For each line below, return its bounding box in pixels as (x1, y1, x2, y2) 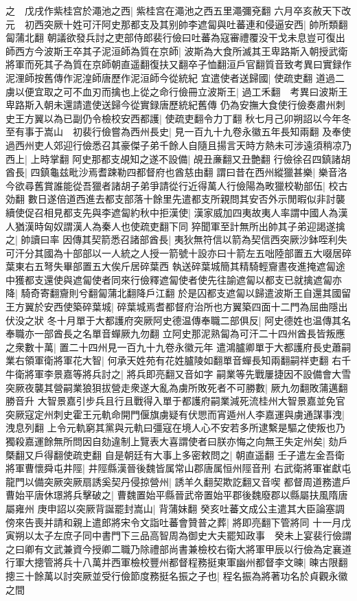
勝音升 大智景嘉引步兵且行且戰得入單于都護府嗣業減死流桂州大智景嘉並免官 (5, 394, 345, 408)
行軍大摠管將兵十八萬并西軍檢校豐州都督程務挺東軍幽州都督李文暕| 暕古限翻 (5, 555, 348, 569)
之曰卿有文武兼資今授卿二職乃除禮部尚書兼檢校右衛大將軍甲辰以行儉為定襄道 (5, 541, 352, 556)
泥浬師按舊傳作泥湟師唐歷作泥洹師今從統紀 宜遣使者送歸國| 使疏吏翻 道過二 (5, 70, 345, 84)
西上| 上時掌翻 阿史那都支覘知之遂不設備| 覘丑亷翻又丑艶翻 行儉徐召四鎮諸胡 (5, 151, 351, 166)
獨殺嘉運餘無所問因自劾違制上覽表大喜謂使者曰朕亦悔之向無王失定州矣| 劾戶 (5, 434, 348, 448)
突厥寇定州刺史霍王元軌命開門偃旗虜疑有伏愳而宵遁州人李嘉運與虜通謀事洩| (5, 407, 345, 421)
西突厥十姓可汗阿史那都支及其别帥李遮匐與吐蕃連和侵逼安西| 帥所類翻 (34, 16, 348, 31)
